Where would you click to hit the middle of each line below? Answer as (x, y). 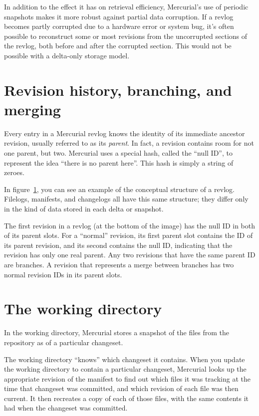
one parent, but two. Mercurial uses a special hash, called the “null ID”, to (118, 153)
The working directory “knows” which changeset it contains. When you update (125, 359)
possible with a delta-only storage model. (67, 55)
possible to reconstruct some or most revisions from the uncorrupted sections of (126, 36)
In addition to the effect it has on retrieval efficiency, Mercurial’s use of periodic (126, 6)
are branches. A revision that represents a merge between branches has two (119, 264)
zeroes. (14, 172)
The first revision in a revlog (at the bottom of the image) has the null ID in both (129, 225)
